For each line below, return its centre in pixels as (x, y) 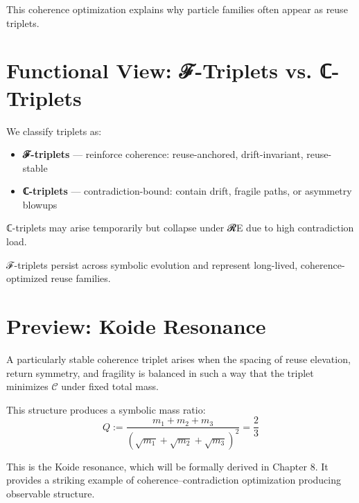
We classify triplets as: (54, 131)
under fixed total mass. (110, 386)
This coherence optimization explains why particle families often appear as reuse (177, 9)
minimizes (27, 386)
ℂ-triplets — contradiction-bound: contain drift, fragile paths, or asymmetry (187, 191)
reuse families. (81, 278)
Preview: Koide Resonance (136, 326)
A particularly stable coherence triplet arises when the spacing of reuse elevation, (178, 359)
